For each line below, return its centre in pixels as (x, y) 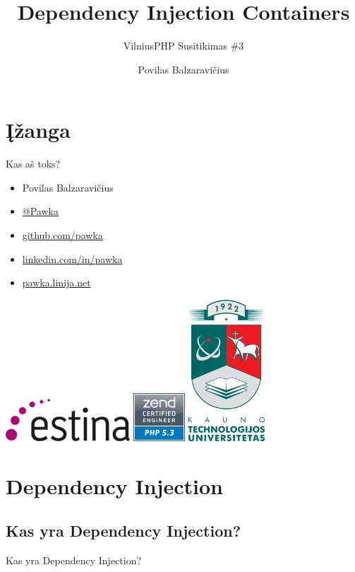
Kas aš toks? (33, 164)
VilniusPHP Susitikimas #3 (183, 46)
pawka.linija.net (56, 282)
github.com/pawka (62, 235)
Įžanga (38, 130)
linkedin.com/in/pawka (72, 258)
